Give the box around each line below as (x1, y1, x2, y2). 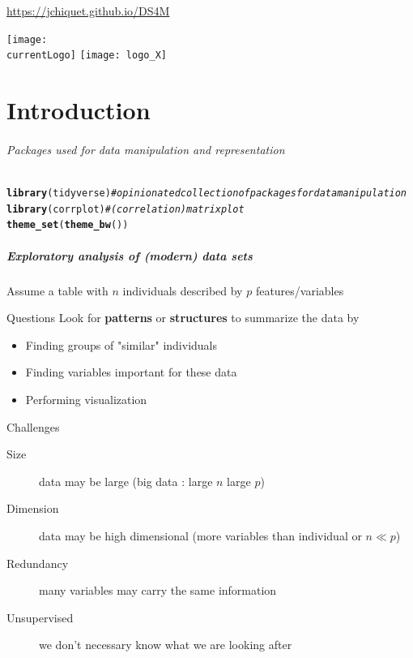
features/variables (255, 282, 344, 299)
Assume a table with (6, 282, 109, 299)
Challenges (6, 418, 60, 435)
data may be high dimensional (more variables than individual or (39, 527, 362, 544)
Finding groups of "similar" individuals (25, 336, 218, 353)
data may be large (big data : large (39, 472, 213, 489)
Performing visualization (25, 390, 147, 407)
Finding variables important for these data (25, 363, 237, 381)
